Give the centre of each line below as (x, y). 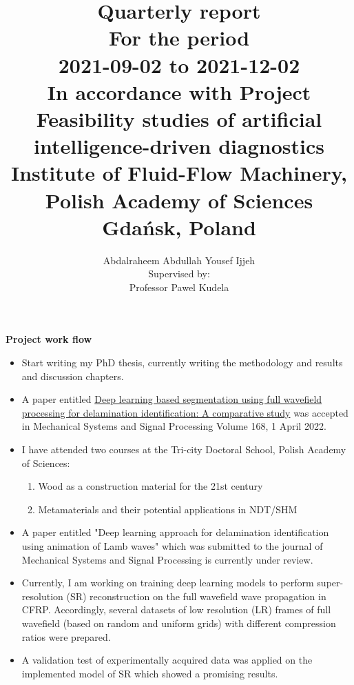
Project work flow (49, 339)
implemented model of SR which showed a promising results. (150, 673)
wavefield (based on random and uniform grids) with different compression (179, 623)
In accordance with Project (179, 91)
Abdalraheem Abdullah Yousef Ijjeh (179, 260)
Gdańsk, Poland (179, 227)
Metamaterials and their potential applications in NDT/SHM (168, 509)
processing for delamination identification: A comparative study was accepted (185, 412)
